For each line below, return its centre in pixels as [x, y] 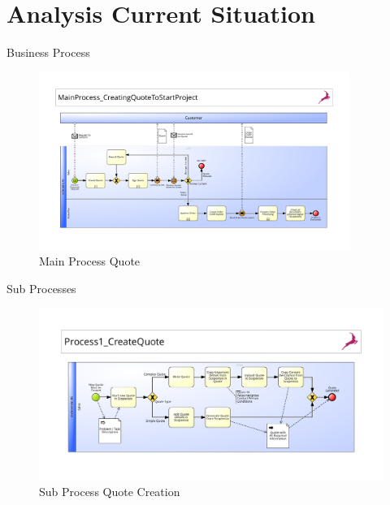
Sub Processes [41, 288]
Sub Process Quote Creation [110, 492]
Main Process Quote [90, 261]
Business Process [48, 52]
